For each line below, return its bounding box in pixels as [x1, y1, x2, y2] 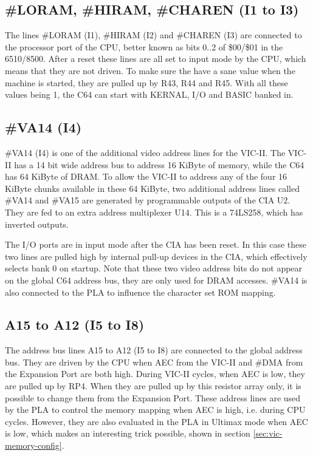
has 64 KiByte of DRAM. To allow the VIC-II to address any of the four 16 [5, 170, 287, 183]
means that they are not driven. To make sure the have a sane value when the [5, 64, 295, 77]
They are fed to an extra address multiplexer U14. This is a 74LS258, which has [5, 205, 303, 218]
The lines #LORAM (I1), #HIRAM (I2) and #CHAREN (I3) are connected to [5, 29, 302, 41]
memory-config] [5, 439, 62, 452]
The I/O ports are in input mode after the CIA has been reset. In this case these [5, 238, 307, 251]
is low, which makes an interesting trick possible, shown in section [5, 427, 250, 440]
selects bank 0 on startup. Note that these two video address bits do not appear [5, 262, 303, 274]
